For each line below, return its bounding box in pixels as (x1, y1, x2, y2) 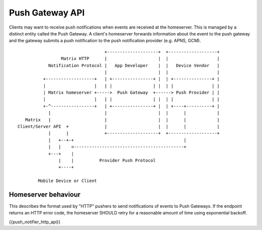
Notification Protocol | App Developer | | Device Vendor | (48, 63, 220, 68)
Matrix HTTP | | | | (61, 56, 220, 62)
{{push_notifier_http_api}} (9, 219, 61, 225)
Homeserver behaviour (9, 190, 81, 198)
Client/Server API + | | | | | (17, 124, 220, 130)
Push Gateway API (9, 7, 85, 18)
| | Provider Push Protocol (58, 158, 156, 163)
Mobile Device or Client (38, 178, 97, 184)
